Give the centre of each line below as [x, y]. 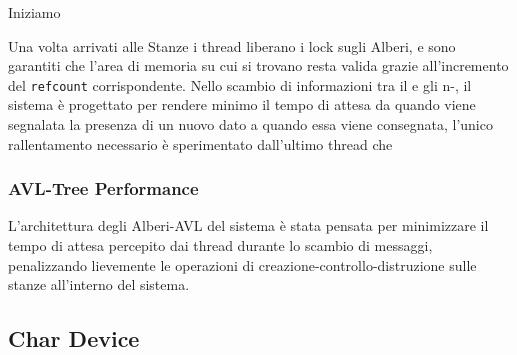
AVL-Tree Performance [103, 188]
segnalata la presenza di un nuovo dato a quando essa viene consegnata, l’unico [250, 124]
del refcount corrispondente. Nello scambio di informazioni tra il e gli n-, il [240, 84]
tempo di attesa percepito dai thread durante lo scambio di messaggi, [220, 245]
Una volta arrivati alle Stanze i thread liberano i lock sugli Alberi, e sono [232, 45]
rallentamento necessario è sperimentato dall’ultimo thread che [200, 143]
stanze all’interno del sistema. [99, 284]
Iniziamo [34, 12]
